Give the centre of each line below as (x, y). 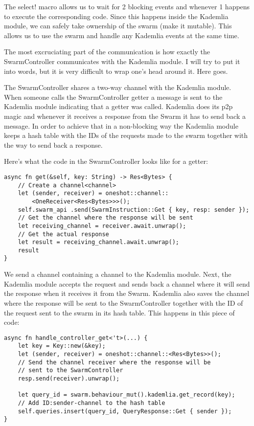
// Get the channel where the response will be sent (105, 218)
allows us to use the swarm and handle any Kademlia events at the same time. (122, 35)
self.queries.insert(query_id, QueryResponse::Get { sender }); (125, 411)
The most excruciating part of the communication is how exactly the (107, 52)
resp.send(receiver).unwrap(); (69, 378)
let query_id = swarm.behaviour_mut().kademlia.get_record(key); (127, 395)
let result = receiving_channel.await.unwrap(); (98, 242)
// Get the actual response (63, 234)
